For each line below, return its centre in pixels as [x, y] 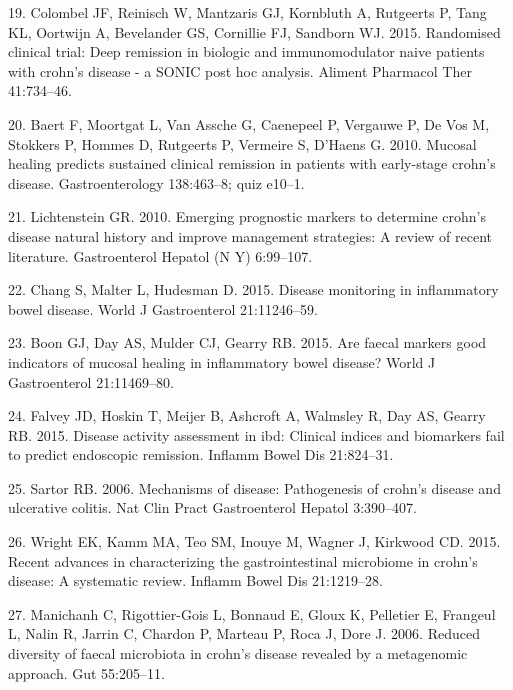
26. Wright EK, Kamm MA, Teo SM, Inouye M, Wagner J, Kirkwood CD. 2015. [254, 541]
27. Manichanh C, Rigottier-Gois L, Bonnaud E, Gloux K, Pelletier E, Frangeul [252, 613]
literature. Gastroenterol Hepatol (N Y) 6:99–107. [160, 255]
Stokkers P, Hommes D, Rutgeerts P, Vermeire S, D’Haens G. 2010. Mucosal [242, 143]
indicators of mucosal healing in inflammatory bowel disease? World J [222, 361]
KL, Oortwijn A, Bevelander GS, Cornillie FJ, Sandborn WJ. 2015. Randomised [254, 31]
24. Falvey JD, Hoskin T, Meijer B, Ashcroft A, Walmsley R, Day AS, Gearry [247, 415]
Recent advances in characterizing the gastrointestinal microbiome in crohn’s [243, 560]
